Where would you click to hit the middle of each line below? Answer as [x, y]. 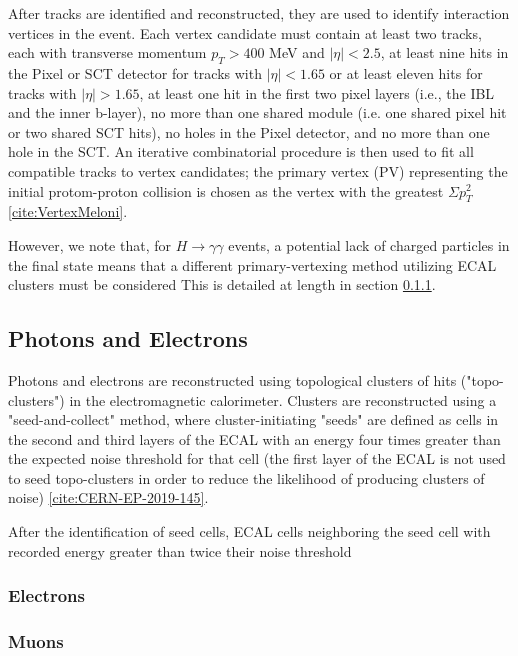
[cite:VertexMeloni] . [68, 211]
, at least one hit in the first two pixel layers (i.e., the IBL [317, 92]
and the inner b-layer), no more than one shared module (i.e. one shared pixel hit [257, 112]
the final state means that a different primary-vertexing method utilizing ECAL [252, 264]
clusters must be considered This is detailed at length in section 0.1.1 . [222, 284]
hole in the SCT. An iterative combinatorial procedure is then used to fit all [241, 151]
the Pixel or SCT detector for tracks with [135, 72]
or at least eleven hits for [406, 72]
